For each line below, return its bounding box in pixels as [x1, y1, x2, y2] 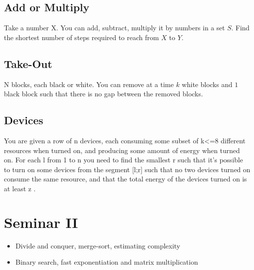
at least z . [4, 183, 36, 193]
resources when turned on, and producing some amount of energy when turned [4, 145, 240, 155]
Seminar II [4, 212, 78, 232]
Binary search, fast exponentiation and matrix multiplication [15, 257, 198, 267]
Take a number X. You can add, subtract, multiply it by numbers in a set [4, 22, 225, 33]
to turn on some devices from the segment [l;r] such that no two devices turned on [4, 164, 251, 174]
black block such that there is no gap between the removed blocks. [4, 89, 203, 99]
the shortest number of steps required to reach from [4, 32, 159, 42]
